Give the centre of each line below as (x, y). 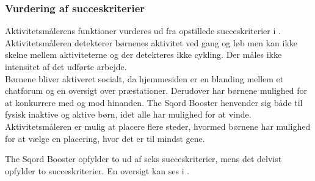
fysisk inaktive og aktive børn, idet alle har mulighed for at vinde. (128, 114)
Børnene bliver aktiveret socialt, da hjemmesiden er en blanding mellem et (144, 78)
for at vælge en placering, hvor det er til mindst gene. (105, 138)
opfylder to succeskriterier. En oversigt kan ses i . (97, 170)
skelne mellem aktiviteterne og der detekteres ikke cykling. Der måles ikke (143, 55)
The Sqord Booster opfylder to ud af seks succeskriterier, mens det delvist (143, 159)
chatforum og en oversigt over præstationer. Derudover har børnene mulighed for (156, 90)
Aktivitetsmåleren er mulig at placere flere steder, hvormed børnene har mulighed (158, 126)
